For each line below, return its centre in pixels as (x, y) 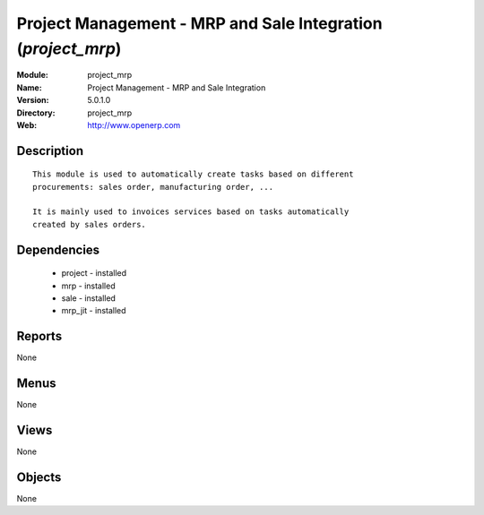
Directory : (36, 113)
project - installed (94, 273)
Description (50, 151)
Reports (39, 336)
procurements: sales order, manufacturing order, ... (153, 187)
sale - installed (89, 298)
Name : (29, 87)
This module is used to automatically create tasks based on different (193, 174)
